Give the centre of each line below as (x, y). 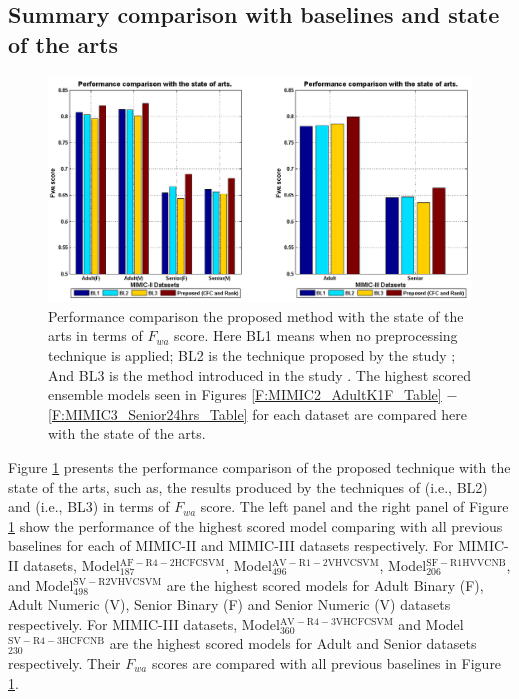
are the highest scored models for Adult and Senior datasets (293, 643)
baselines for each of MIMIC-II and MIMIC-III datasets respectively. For (231, 545)
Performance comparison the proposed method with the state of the (256, 315)
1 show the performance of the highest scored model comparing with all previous (255, 525)
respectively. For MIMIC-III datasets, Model (144, 623)
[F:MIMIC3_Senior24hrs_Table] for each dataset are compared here (258, 413)
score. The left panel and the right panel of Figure (354, 506)
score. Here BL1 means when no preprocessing (316, 335)
